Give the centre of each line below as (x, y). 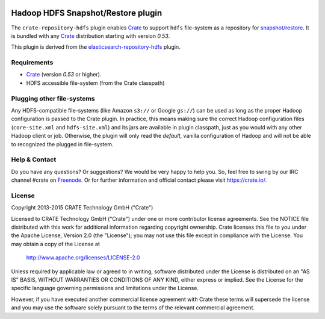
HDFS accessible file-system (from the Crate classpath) (95, 83)
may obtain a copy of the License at (56, 244)
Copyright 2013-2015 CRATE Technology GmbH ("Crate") (82, 208)
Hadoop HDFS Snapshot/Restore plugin (87, 13)
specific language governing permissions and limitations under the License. (105, 288)
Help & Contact (34, 159)
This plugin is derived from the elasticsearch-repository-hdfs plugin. (96, 47)
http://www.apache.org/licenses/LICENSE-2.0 (83, 258)
